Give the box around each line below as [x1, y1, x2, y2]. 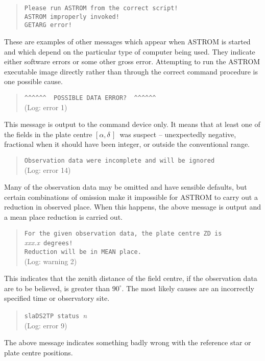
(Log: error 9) [24, 320, 67, 330]
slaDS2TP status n [24, 310, 87, 320]
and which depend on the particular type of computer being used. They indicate [4, 46, 255, 57]
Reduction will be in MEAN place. [24, 248, 141, 255]
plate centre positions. [4, 347, 73, 357]
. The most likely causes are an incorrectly [122, 282, 254, 293]
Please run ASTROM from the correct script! [24, 5, 178, 12]
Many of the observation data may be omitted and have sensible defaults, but [4, 182, 247, 192]
